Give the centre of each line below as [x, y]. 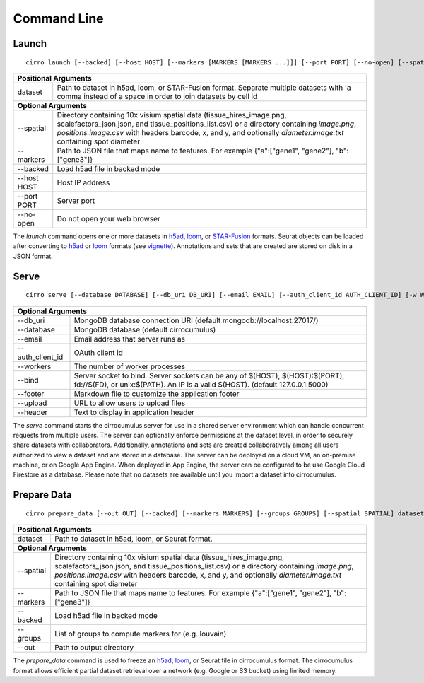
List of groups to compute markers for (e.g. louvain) [140, 634]
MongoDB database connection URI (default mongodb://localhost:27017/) [196, 320]
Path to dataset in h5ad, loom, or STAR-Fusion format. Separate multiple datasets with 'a [204, 87]
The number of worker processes [130, 366]
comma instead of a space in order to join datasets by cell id [157, 96]
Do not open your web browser [108, 218]
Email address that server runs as [129, 339]
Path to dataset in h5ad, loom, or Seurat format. [133, 539]
